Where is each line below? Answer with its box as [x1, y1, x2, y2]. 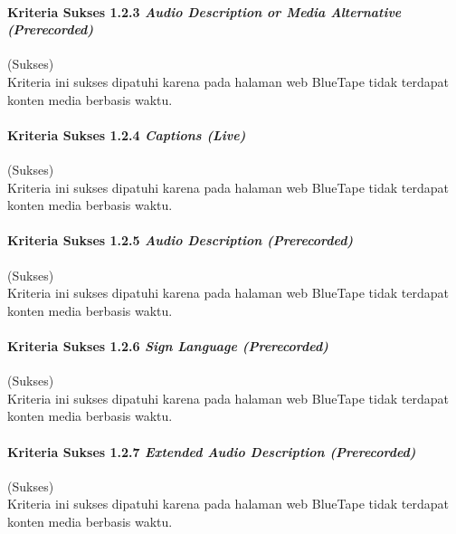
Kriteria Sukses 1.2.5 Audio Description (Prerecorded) [7, 231, 354, 250]
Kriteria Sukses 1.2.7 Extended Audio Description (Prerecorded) [7, 442, 416, 461]
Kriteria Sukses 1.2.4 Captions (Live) [7, 125, 246, 144]
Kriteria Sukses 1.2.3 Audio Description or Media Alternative [7, 2, 402, 21]
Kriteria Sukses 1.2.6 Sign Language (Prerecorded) [7, 336, 328, 355]
